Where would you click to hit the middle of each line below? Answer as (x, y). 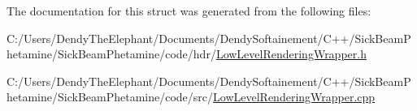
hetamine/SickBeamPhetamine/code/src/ (110, 97)
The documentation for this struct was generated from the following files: (189, 11)
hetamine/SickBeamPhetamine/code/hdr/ (111, 54)
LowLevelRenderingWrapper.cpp (294, 97)
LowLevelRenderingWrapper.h (291, 54)
